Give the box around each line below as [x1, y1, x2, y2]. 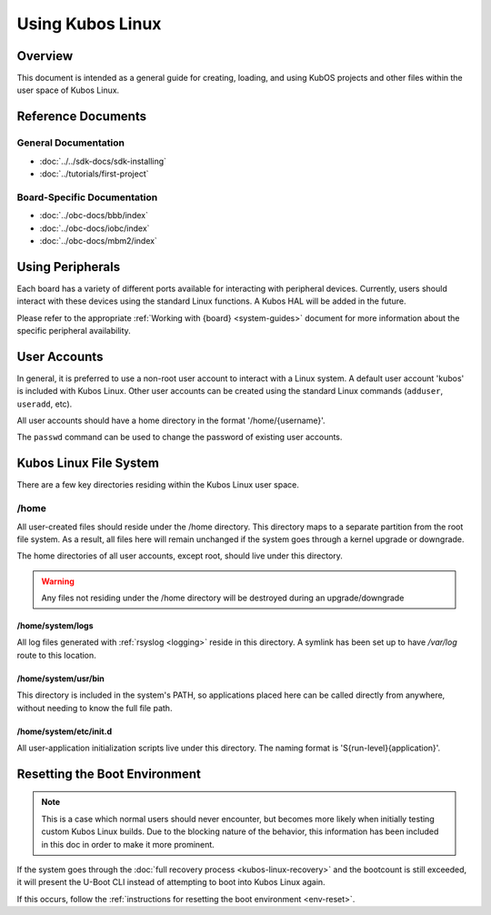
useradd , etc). [16, 398, 73, 409]
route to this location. [16, 649, 97, 660]
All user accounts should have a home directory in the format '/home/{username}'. [16, 415, 326, 427]
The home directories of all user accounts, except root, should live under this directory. [16, 550, 343, 561]
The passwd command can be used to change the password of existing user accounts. [16, 432, 343, 443]
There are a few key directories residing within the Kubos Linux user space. [16, 479, 299, 490]
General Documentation [16, 136, 125, 149]
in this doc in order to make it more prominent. [41, 839, 215, 850]
